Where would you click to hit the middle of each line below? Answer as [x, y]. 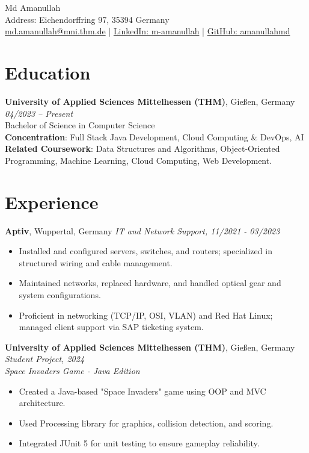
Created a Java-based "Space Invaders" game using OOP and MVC [142, 391]
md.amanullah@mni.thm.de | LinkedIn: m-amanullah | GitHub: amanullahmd [148, 31]
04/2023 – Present [39, 113]
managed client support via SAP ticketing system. [111, 327]
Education [48, 72]
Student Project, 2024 [45, 359]
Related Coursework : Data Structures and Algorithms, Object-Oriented [142, 148]
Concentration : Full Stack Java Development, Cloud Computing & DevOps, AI [154, 136]
